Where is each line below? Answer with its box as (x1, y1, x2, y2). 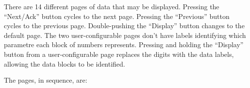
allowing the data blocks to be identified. (4, 58, 125, 69)
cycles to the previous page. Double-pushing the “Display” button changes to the (4, 20, 245, 31)
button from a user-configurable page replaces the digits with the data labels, (4, 49, 234, 59)
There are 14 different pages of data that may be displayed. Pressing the (4, 1, 219, 11)
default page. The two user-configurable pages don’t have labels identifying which (4, 30, 246, 40)
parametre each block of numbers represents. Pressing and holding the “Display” (4, 39, 244, 50)
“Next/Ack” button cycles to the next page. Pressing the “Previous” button (4, 11, 230, 21)
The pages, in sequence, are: (4, 75, 87, 85)
